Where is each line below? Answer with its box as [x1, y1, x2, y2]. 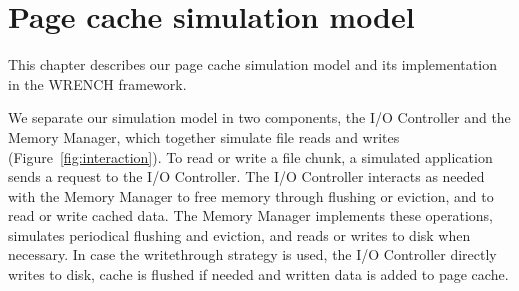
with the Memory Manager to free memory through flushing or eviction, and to [8, 185, 494, 206]
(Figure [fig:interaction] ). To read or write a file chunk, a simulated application [8, 146, 493, 167]
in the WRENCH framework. [8, 73, 187, 94]
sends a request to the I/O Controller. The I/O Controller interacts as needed [8, 166, 485, 187]
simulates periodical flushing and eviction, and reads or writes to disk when [8, 224, 471, 245]
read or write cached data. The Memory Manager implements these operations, [8, 205, 493, 226]
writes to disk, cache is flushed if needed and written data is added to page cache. [8, 264, 509, 285]
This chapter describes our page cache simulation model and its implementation [8, 54, 497, 75]
